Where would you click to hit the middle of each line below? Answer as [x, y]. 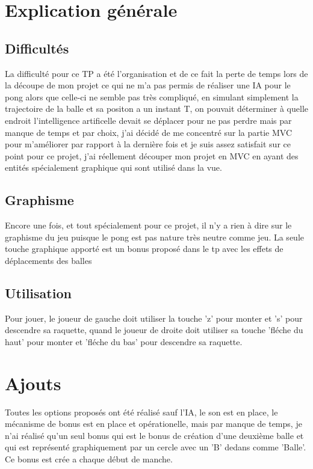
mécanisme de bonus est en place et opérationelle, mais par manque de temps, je [153, 424]
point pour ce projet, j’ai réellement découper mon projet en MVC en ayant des [152, 155]
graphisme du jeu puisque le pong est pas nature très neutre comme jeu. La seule [154, 237]
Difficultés [37, 48]
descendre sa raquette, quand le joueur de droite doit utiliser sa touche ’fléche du [154, 330]
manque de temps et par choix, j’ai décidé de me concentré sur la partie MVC [149, 132]
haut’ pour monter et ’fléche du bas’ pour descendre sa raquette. [124, 341]
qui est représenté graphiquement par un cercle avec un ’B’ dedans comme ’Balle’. [156, 447]
